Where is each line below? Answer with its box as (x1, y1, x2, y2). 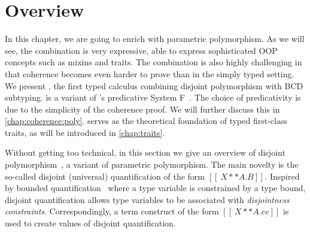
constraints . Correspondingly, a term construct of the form (5, 205, 219, 217)
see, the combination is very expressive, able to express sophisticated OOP (5, 44, 278, 56)
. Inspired (265, 170, 300, 182)
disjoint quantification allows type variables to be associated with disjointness (5, 193, 290, 205)
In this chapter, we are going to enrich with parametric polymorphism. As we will (5, 32, 305, 45)
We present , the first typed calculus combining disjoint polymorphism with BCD (5, 79, 303, 92)
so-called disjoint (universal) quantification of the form (5, 170, 205, 182)
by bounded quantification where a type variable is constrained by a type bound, (5, 181, 306, 194)
